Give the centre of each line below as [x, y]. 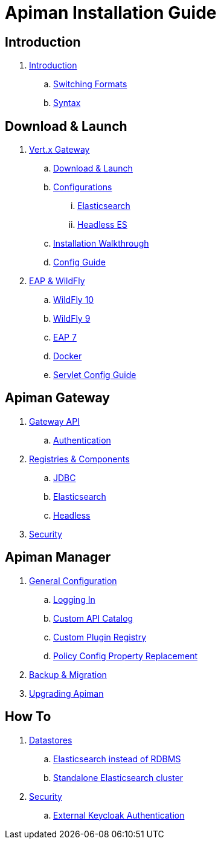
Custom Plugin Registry [100, 637]
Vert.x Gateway [59, 150]
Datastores [51, 740]
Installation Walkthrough [101, 244]
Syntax [67, 103]
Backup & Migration [68, 674]
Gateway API [54, 421]
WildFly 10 [74, 300]
